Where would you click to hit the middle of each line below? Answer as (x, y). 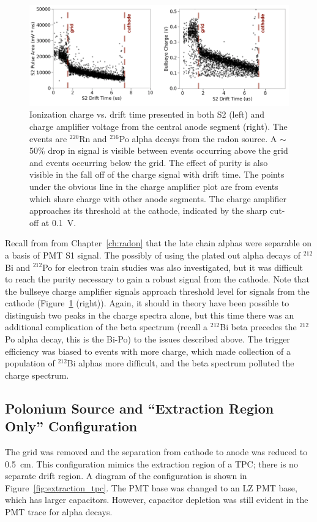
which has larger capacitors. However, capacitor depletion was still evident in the (157, 500)
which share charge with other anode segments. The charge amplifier (158, 198)
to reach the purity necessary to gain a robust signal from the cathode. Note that (157, 279)
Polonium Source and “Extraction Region (140, 408)
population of (30, 363)
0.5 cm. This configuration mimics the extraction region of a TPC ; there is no (151, 463)
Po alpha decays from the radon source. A (198, 138)
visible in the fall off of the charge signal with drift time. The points (157, 174)
